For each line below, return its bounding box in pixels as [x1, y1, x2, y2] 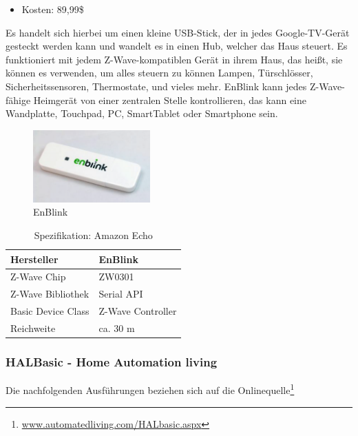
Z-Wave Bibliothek [10, 287, 89, 301]
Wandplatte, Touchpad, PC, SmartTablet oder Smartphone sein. [6, 106, 278, 121]
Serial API [98, 287, 143, 301]
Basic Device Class [10, 304, 89, 318]
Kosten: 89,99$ [21, 2, 84, 16]
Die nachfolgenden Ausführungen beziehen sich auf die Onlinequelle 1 [6, 381, 295, 397]
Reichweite [10, 320, 56, 335]
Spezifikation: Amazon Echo [34, 228, 153, 242]
